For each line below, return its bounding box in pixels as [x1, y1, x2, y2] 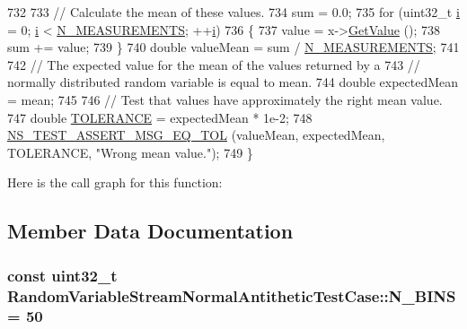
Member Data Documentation [7, 217, 294, 245]
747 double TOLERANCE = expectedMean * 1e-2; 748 [7, 108, 313, 126]
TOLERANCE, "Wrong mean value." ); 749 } [7, 143, 253, 161]
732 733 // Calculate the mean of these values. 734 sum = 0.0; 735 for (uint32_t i [7, 3, 460, 21]
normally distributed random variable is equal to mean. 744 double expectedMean [7, 73, 459, 91]
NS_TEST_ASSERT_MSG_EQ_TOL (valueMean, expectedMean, [7, 126, 385, 144]
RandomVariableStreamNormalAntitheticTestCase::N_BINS [7, 284, 456, 307]
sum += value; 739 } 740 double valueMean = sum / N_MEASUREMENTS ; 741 [7, 38, 460, 56]
